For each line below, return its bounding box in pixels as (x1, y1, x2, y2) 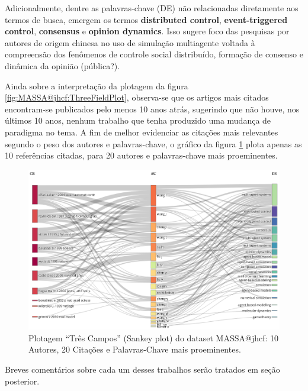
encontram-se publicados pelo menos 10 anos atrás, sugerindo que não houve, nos (5, 102, 300, 115)
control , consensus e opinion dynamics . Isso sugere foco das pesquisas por (5, 25, 290, 37)
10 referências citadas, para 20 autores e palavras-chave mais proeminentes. (5, 149, 278, 161)
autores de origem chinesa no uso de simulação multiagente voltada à (5, 36, 255, 49)
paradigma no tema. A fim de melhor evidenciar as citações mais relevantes (5, 125, 278, 138)
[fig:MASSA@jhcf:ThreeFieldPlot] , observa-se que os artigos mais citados (5, 91, 269, 104)
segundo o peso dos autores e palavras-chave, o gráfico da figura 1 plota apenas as (5, 137, 302, 150)
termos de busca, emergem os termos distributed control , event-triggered (5, 13, 288, 25)
